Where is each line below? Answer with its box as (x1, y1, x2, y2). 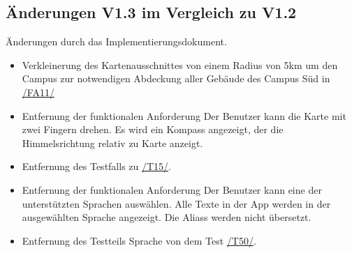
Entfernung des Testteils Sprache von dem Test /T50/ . (22, 233, 256, 247)
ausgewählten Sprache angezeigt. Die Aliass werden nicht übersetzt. (22, 210, 311, 224)
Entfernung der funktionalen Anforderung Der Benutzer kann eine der (22, 182, 322, 197)
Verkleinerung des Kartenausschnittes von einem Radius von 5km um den (22, 57, 338, 72)
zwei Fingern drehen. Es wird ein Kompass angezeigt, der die (22, 122, 284, 137)
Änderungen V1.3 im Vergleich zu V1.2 (6, 1, 297, 23)
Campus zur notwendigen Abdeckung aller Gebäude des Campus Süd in (22, 71, 330, 86)
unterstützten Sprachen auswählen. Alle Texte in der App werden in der (22, 196, 331, 210)
